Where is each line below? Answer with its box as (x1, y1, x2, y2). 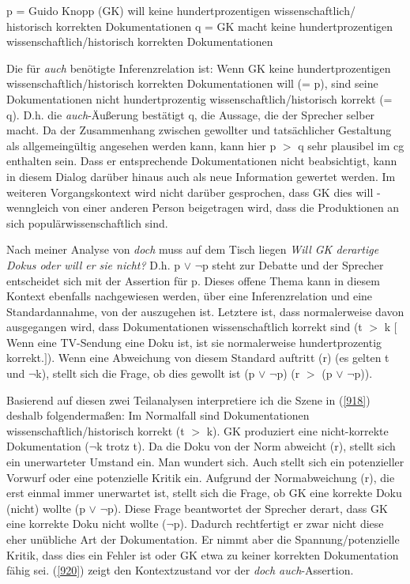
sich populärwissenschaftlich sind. (6, 214, 168, 231)
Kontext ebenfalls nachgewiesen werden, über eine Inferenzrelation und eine (6, 288, 373, 304)
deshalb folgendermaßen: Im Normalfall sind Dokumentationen (6, 407, 310, 424)
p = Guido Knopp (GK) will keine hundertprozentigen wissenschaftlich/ (6, 2, 355, 18)
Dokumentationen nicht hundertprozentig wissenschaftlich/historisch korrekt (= (6, 90, 393, 107)
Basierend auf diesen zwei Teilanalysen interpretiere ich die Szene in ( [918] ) (6, 391, 371, 408)
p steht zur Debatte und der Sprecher (202, 256, 384, 273)
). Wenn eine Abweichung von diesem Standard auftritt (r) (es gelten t (47, 349, 389, 366)
